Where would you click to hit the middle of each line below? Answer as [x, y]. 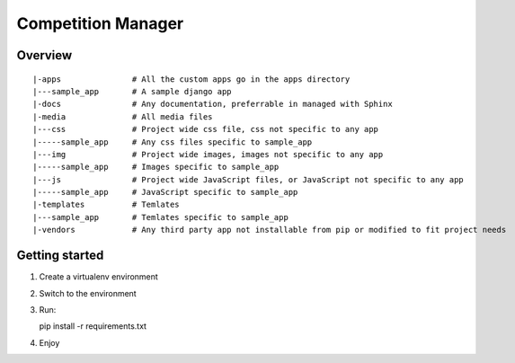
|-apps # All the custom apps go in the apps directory [191, 79]
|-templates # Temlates [106, 205]
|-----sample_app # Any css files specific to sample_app [173, 142]
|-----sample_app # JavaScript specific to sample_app [165, 192]
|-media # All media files [123, 116]
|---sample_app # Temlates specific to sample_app [161, 217]
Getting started [60, 256]
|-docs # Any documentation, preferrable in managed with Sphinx [213, 104]
